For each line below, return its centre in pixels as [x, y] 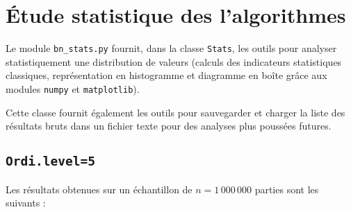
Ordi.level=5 [50, 161]
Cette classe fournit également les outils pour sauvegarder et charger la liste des [175, 112]
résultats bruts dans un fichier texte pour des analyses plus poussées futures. [169, 126]
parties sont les [287, 189]
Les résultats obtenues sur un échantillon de [99, 189]
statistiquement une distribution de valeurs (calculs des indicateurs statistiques [174, 61]
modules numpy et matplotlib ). [73, 88]
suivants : [26, 203]
